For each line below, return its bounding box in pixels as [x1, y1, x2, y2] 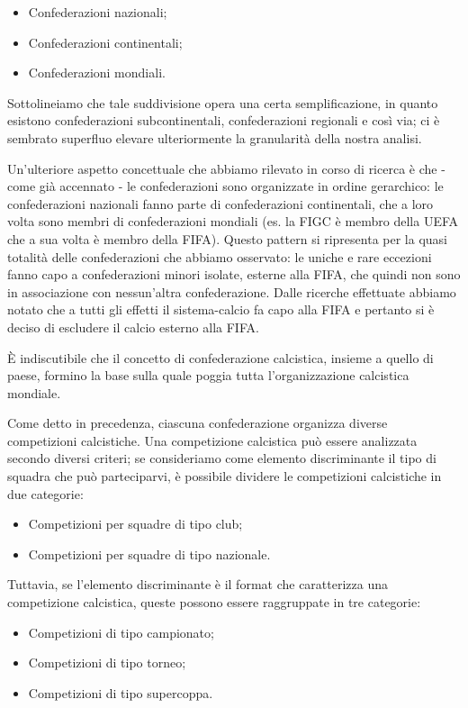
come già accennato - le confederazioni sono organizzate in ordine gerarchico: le [7, 177, 444, 195]
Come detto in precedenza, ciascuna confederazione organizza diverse [7, 413, 388, 432]
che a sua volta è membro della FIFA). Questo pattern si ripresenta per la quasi [7, 229, 447, 248]
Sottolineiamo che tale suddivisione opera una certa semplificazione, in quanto [7, 93, 438, 112]
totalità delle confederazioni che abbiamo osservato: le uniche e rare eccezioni [7, 247, 432, 266]
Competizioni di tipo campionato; [28, 622, 214, 641]
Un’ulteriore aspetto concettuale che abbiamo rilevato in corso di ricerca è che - [7, 159, 445, 177]
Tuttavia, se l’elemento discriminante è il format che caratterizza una [7, 575, 388, 594]
